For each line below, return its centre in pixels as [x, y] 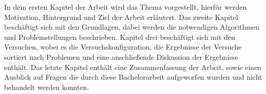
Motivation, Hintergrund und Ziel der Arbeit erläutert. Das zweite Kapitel [121, 17]
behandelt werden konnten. [47, 87]
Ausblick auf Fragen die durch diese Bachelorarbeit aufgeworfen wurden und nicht [133, 77]
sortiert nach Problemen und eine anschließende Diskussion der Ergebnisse [121, 56]
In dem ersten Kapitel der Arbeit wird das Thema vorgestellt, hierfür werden [126, 7]
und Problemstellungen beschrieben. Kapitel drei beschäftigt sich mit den [120, 37]
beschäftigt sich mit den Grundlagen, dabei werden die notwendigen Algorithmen [132, 27]
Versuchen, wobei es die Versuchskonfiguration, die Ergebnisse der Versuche [123, 47]
